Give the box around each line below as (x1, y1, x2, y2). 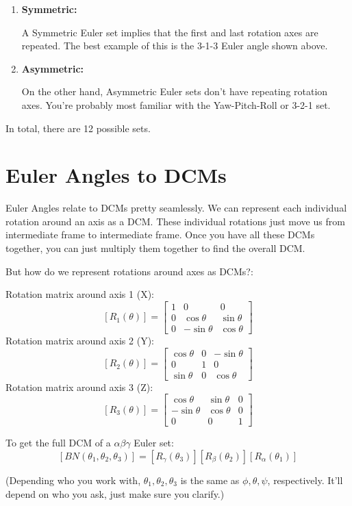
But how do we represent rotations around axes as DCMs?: (5, 264, 253, 278)
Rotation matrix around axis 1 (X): (5, 287, 154, 301)
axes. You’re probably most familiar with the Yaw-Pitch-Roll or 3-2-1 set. (21, 97, 331, 112)
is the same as (180, 472, 240, 487)
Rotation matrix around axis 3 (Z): (5, 379, 153, 394)
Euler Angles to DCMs (5, 161, 227, 189)
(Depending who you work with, (5, 472, 141, 487)
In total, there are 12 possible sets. (5, 121, 151, 135)
